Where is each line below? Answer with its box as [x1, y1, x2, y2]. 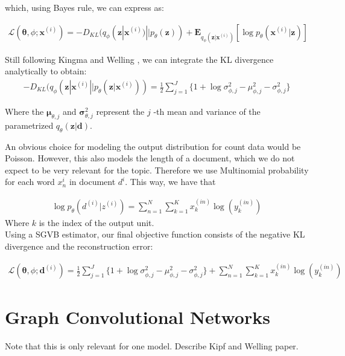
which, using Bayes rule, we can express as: [5, 1, 164, 13]
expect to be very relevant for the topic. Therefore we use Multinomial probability [5, 163, 309, 176]
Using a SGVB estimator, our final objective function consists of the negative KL [5, 228, 305, 241]
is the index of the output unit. [39, 216, 154, 228]
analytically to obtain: [5, 65, 87, 77]
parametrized [5, 118, 54, 131]
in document [69, 175, 116, 188]
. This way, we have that [125, 175, 216, 188]
